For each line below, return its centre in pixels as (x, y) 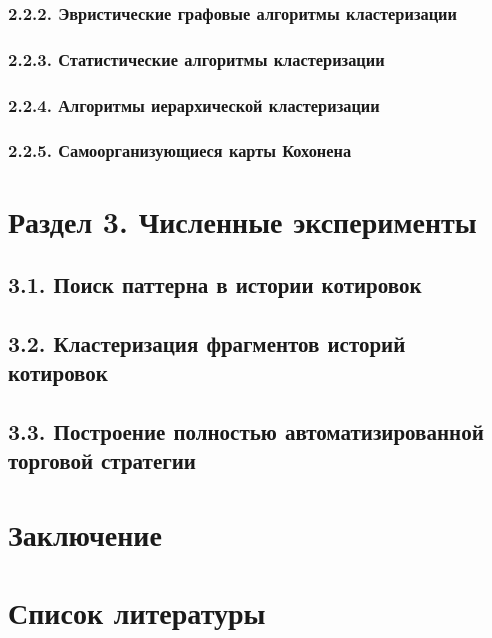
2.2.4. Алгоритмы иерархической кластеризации (194, 104)
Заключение (85, 534)
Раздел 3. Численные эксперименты (242, 220)
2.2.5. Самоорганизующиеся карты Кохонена (180, 150)
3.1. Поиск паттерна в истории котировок (215, 284)
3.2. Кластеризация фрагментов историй (207, 342)
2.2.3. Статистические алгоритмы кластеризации (196, 58)
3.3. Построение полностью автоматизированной (246, 431)
